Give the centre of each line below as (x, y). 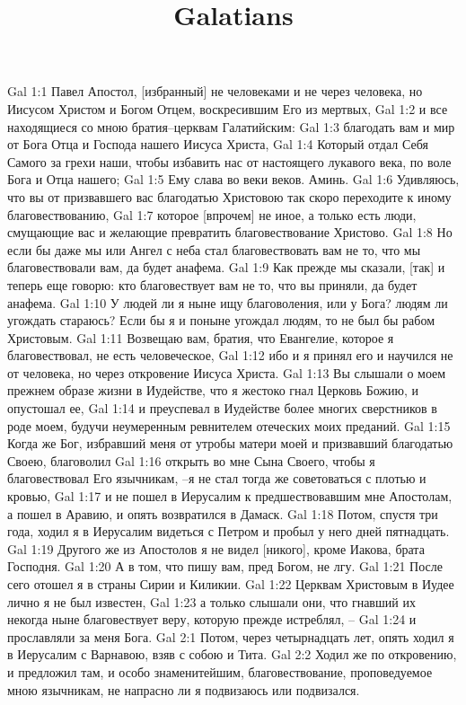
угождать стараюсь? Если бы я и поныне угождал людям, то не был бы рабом (221, 320)
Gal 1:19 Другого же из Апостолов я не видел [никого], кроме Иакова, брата (216, 548)
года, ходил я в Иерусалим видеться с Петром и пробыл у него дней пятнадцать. (229, 531)
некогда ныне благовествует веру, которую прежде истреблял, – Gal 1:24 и (212, 619)
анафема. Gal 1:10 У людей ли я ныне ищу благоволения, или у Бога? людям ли (228, 302)
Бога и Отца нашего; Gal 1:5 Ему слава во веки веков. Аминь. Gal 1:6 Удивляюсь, (233, 179)
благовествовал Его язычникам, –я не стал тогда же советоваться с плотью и (217, 478)
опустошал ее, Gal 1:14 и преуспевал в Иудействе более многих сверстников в (222, 408)
